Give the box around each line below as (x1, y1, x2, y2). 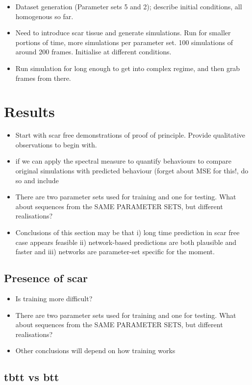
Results (4, 101, 55, 121)
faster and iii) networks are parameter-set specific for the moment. (15, 246, 215, 257)
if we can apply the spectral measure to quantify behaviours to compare (15, 156, 232, 166)
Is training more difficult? (15, 293, 93, 304)
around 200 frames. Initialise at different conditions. (15, 47, 172, 57)
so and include (15, 175, 59, 185)
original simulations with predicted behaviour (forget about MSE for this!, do (15, 166, 249, 176)
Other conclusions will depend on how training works (15, 345, 176, 356)
